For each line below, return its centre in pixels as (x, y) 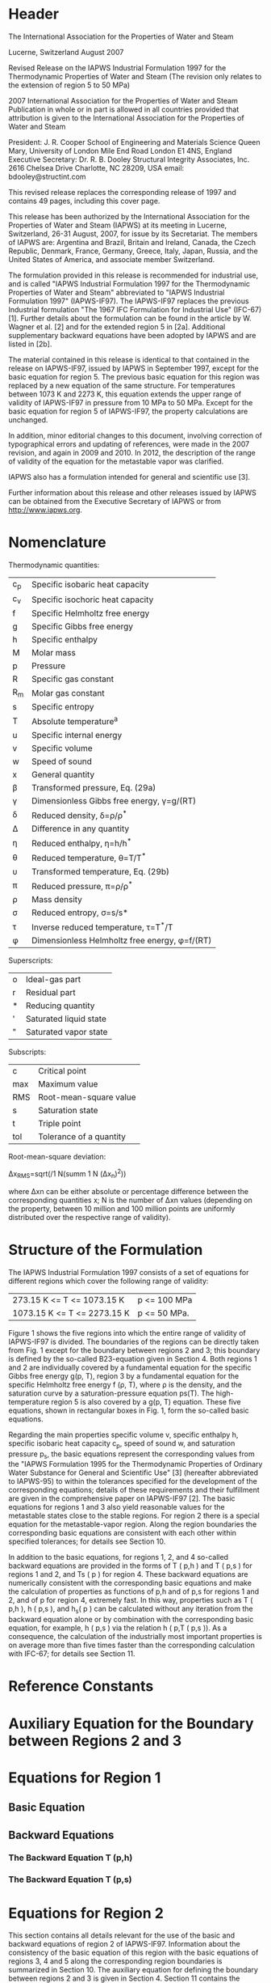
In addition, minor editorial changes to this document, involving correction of (135, 435)
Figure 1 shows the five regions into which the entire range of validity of (127, 1333)
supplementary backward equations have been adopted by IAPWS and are (132, 335)
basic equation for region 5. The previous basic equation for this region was (134, 376)
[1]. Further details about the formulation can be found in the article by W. (130, 318)
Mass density (57, 900)
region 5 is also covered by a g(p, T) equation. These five (146, 1401)
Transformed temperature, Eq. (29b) (100, 871)
